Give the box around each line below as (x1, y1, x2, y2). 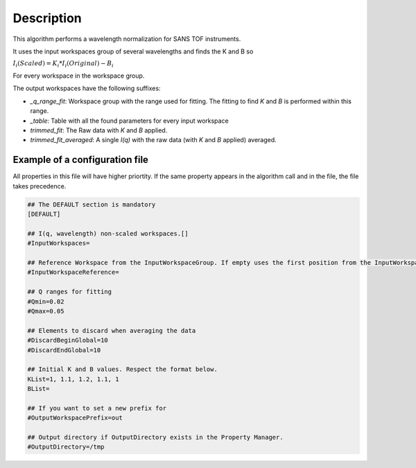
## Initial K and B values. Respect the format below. (27, 365, 218, 374)
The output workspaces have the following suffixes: (12, 84, 161, 93)
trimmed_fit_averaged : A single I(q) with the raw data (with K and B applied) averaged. (30, 136, 277, 144)
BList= (27, 385, 50, 393)
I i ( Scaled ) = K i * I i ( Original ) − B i (12, 60, 114, 69)
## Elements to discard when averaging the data (27, 327, 196, 334)
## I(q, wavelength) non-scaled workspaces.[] (27, 229, 189, 237)
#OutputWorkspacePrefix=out (27, 414, 123, 422)
